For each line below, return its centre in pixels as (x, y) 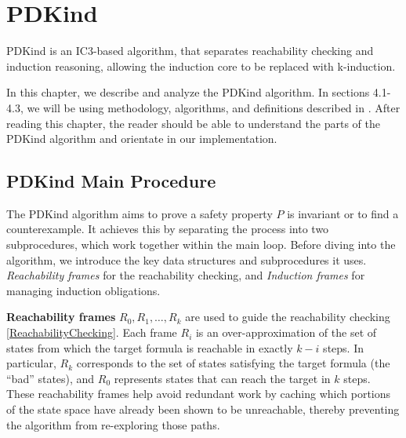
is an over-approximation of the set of (286, 332)
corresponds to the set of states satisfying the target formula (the (233, 363)
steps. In (343, 347)
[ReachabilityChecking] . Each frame (92, 332)
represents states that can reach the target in (222, 378)
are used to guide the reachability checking (288, 317)
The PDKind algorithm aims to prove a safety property (140, 213)
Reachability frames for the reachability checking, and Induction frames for (186, 275)
